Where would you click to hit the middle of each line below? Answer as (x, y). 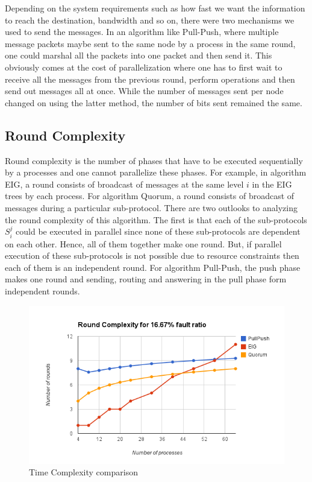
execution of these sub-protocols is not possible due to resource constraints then (152, 255)
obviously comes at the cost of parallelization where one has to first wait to (144, 67)
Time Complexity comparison (83, 472)
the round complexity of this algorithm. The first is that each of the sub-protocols (156, 219)
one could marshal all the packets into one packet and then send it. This (139, 55)
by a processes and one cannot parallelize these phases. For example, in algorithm (156, 172)
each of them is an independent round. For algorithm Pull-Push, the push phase (153, 267)
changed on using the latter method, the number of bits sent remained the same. (154, 102)
